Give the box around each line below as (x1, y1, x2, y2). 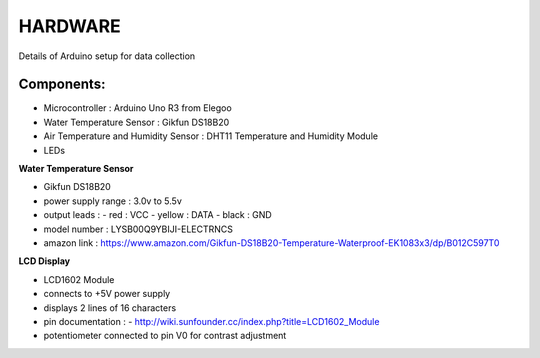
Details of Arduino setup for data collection (18, 50, 196, 62)
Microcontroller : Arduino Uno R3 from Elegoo (43, 102, 232, 114)
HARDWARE (18, 15, 122, 37)
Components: (18, 76, 106, 93)
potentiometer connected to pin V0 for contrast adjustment (43, 330, 287, 342)
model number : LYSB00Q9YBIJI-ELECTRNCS (43, 223, 234, 235)
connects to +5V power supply (43, 288, 171, 300)
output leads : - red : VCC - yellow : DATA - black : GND (43, 209, 272, 221)
